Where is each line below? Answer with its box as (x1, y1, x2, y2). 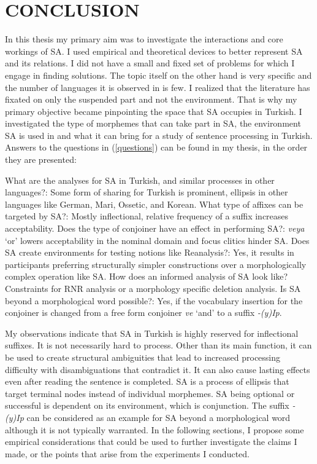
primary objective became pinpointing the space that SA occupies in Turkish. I (5, 104, 302, 117)
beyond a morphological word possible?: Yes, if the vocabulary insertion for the (5, 294, 303, 307)
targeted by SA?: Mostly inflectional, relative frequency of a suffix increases (5, 210, 289, 222)
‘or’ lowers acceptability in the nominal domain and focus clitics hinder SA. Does (5, 234, 310, 246)
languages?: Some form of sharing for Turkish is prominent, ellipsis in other (5, 186, 288, 199)
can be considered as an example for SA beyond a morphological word (26, 411, 291, 423)
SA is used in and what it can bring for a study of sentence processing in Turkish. (5, 128, 313, 141)
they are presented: (5, 153, 77, 166)
